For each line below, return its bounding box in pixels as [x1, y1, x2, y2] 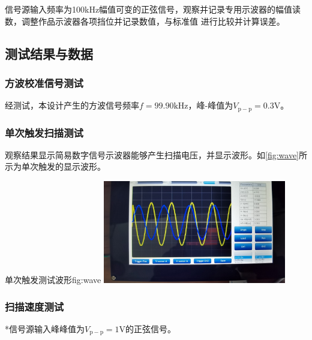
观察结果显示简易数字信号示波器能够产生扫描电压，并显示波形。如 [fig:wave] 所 [5, 148, 307, 161]
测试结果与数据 [5, 44, 93, 62]
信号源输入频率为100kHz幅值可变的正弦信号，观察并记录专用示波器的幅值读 [5, 3, 301, 15]
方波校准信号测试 [5, 75, 83, 90]
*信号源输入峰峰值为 [5, 322, 85, 335]
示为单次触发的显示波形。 [5, 160, 106, 173]
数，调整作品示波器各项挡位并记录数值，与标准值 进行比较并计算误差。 [5, 14, 285, 27]
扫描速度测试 [5, 299, 64, 314]
